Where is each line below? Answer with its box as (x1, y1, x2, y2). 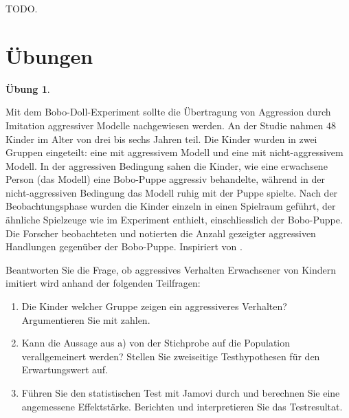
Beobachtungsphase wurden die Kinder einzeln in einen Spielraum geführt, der (5, 199, 336, 213)
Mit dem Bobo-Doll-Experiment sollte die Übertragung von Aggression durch (5, 104, 331, 119)
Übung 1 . (5, 81, 50, 96)
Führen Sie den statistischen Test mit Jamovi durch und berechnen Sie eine (21, 386, 340, 399)
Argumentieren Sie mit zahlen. (21, 312, 150, 327)
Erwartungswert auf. (21, 362, 109, 377)
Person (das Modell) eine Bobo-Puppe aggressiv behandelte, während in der (5, 172, 326, 186)
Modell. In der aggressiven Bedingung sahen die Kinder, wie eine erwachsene (5, 158, 328, 173)
